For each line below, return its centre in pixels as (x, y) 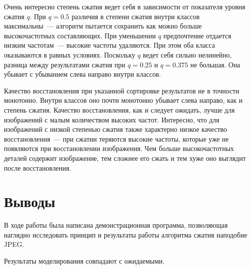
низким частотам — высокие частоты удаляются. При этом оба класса (110, 45)
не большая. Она (215, 64)
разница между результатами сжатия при (65, 64)
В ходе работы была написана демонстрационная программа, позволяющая (116, 225)
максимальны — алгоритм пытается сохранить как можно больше (103, 26)
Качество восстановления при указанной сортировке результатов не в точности (122, 90)
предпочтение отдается (197, 35)
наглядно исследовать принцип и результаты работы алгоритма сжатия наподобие (126, 234)
